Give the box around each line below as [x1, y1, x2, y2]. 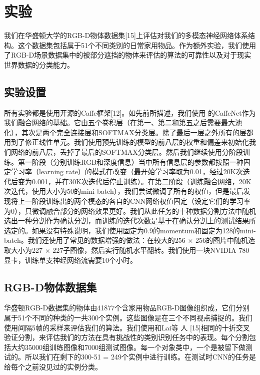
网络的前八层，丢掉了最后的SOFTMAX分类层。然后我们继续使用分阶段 [10, 147, 243, 157]
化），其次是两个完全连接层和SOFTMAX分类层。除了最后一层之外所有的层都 [4, 127, 253, 137]
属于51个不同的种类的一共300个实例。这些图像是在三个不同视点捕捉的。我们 [4, 312, 252, 322]
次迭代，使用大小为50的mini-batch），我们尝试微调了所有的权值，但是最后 [4, 186, 243, 196]
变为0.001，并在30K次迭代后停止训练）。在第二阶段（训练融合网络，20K [17, 176, 251, 186]
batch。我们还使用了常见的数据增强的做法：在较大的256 [4, 235, 185, 245]
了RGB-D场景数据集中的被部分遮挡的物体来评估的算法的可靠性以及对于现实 [4, 50, 251, 60]
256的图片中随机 [195, 235, 248, 245]
